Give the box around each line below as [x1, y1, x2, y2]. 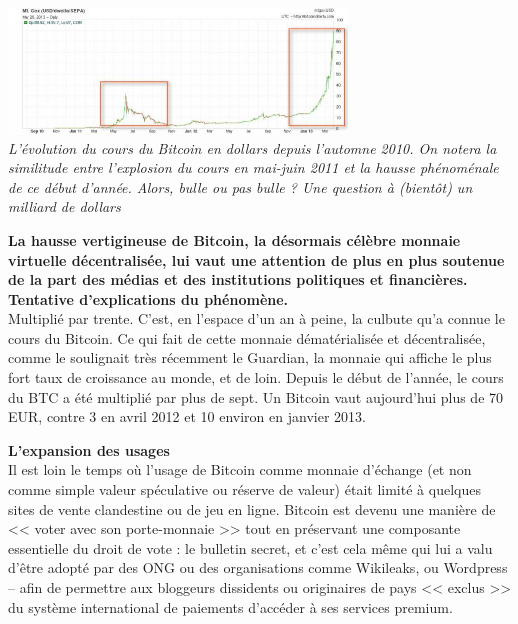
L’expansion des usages [8, 439, 170, 460]
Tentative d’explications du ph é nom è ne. [8, 288, 289, 309]
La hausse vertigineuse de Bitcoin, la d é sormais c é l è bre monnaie [8, 229, 461, 250]
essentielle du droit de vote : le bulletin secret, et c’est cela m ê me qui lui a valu [8, 537, 493, 558]
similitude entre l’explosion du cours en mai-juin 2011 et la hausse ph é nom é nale [8, 157, 499, 178]
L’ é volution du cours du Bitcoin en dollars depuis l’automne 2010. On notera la [8, 137, 497, 158]
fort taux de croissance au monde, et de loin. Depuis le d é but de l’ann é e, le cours [8, 367, 504, 388]
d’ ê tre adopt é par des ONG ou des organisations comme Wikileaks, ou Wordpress [8, 557, 508, 578]
